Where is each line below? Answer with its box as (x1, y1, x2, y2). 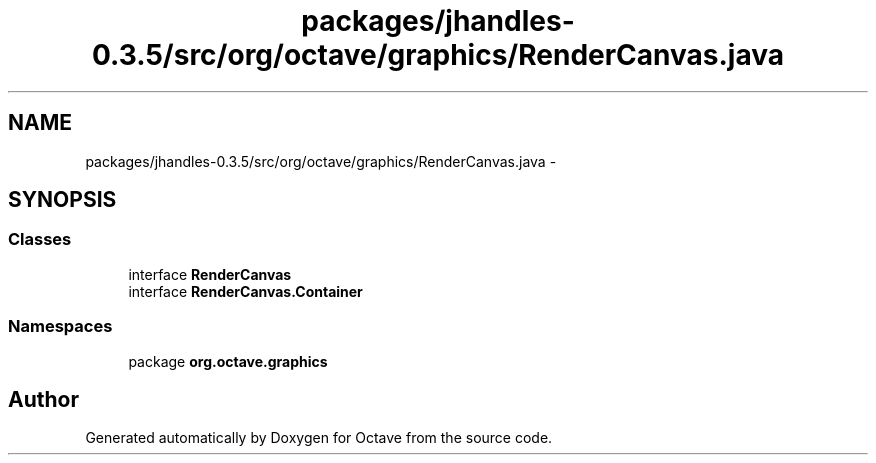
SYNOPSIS (8, 187, 117, 213)
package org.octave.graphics (128, 352, 328, 370)
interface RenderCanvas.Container (128, 282, 363, 300)
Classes (8, 229, 72, 250)
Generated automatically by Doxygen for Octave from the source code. (85, 429, 553, 447)
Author (8, 386, 79, 412)
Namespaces (8, 316, 113, 337)
